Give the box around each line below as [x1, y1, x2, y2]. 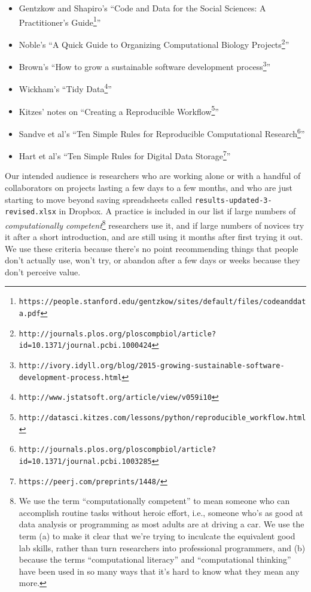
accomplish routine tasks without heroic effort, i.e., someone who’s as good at [19, 506, 303, 518]
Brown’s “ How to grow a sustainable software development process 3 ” [19, 59, 271, 72]
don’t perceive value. [5, 265, 81, 278]
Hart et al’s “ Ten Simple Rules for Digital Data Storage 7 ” [19, 148, 231, 162]
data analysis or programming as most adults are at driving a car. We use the [19, 518, 304, 530]
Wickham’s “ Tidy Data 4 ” [19, 81, 112, 95]
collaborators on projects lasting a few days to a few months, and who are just [5, 181, 292, 193]
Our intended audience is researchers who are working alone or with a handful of [5, 169, 301, 182]
